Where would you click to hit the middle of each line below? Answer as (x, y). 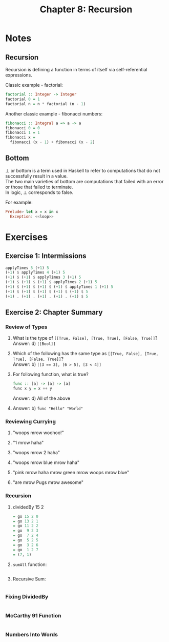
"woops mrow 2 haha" (36, 453)
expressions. (19, 75)
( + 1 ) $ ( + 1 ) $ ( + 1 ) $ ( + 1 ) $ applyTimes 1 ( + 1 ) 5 (59, 287)
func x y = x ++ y (32, 388)
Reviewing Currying (31, 422)
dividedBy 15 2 (28, 507)
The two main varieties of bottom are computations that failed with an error (84, 181)
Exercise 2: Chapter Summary (54, 312)
